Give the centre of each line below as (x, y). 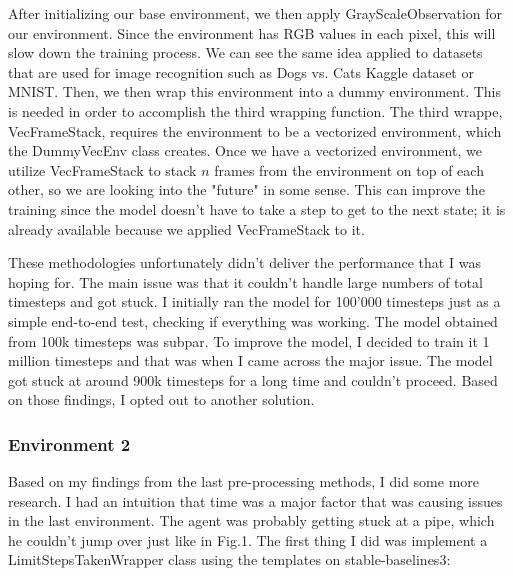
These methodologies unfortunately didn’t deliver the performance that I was (244, 262)
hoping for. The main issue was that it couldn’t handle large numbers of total (245, 281)
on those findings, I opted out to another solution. (161, 399)
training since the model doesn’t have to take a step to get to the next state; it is (257, 208)
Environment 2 (69, 443)
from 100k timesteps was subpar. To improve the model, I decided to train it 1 (249, 340)
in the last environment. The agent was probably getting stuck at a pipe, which (251, 520)
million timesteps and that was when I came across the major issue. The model (250, 360)
